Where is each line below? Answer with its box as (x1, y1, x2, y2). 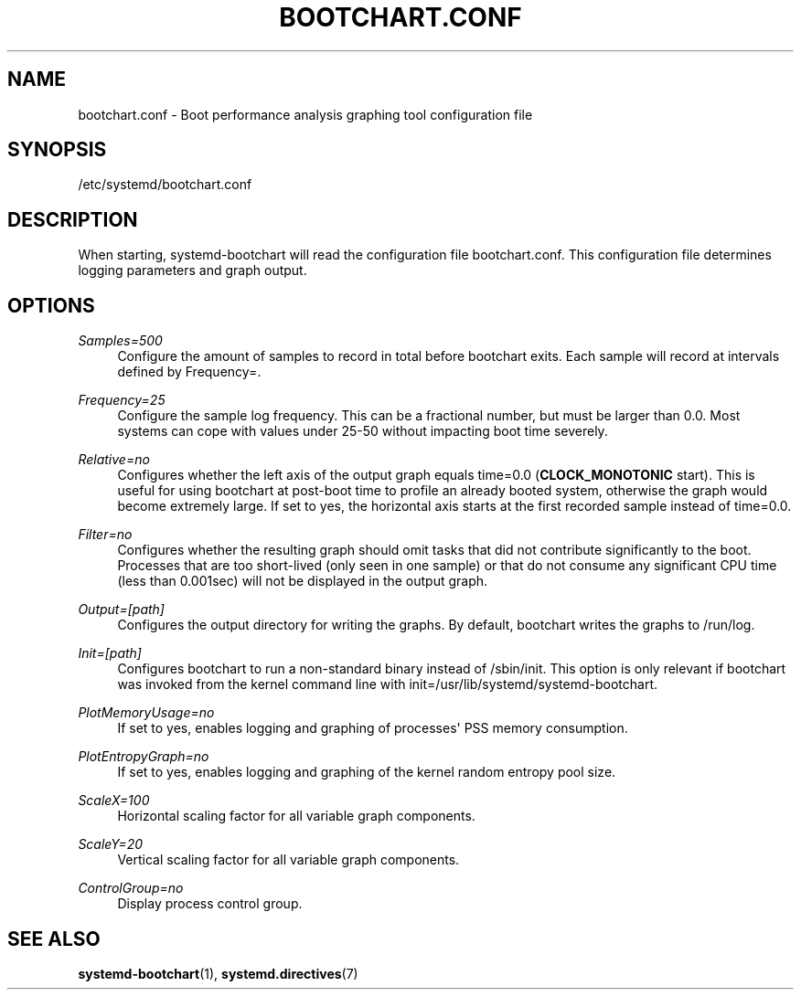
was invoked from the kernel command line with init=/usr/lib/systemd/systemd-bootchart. (117, 676, 657, 693)
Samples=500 (78, 333, 163, 349)
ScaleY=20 (78, 836, 144, 853)
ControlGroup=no (78, 880, 184, 896)
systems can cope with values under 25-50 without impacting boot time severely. (117, 423, 608, 440)
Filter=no (78, 526, 133, 543)
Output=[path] (78, 601, 165, 618)
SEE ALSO (7, 927, 101, 950)
